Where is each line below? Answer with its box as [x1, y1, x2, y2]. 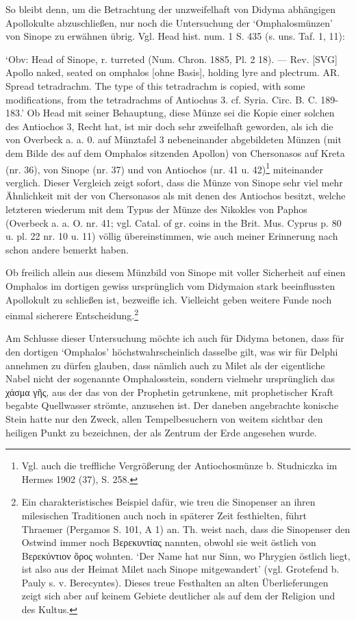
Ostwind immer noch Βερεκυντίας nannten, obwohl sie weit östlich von [21, 535, 316, 549]
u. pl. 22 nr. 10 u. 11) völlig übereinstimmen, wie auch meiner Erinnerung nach [5, 229, 338, 243]
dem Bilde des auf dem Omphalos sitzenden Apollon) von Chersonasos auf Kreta [5, 145, 345, 160]
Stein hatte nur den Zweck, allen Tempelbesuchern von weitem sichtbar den [5, 411, 323, 425]
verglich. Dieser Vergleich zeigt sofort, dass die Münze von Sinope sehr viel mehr [5, 175, 343, 189]
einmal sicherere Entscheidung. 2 [5, 306, 139, 322]
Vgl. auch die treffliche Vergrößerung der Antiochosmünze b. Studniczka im [21, 458, 338, 473]
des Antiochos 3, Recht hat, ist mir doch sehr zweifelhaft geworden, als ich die [5, 119, 333, 133]
